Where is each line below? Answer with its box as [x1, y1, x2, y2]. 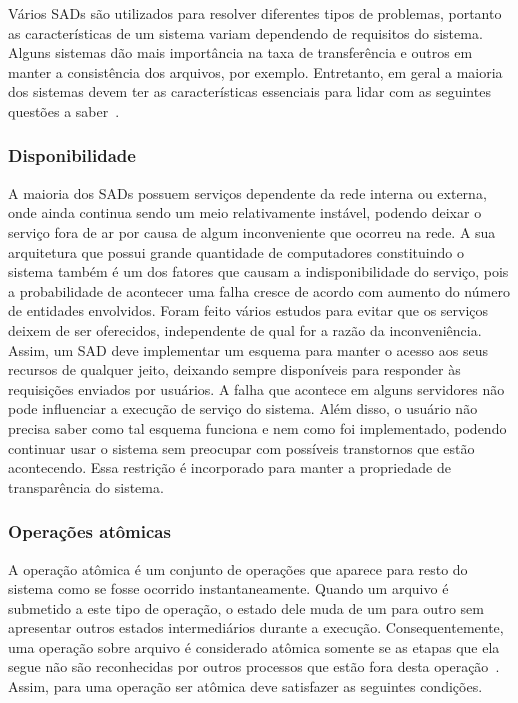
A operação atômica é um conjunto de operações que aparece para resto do [8, 558, 468, 579]
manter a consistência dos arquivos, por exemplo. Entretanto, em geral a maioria [8, 61, 503, 82]
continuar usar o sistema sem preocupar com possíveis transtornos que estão [8, 437, 475, 458]
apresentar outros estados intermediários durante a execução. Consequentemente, [8, 617, 504, 638]
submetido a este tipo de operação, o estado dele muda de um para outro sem [8, 597, 484, 618]
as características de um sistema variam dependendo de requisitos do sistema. [8, 22, 483, 43]
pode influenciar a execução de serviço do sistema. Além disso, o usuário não [8, 398, 478, 419]
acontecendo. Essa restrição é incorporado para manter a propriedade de [8, 457, 451, 478]
